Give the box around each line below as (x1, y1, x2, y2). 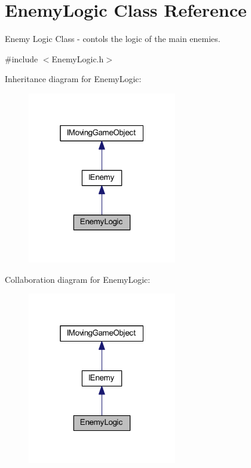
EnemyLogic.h (51, 52, 104, 65)
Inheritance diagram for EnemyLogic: (5, 73, 142, 85)
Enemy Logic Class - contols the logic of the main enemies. (5, 32, 221, 45)
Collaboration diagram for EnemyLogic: (5, 273, 151, 285)
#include (5, 52, 38, 65)
